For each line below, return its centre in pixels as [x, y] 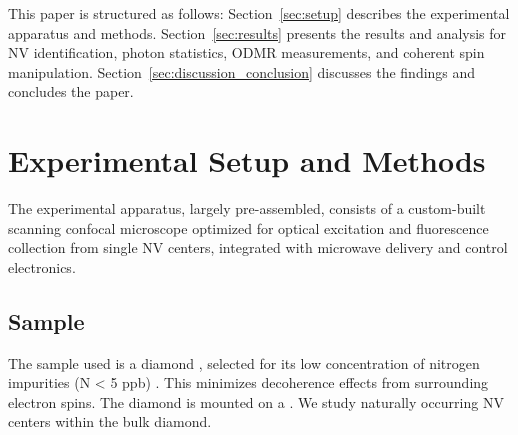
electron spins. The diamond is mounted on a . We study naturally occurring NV [256, 401]
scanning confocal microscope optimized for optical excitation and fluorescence [248, 227]
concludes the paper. [71, 91]
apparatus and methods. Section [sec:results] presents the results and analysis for [257, 32]
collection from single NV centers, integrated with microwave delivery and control [258, 247]
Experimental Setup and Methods [247, 160]
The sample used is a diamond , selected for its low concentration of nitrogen [244, 362]
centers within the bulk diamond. [110, 421]
